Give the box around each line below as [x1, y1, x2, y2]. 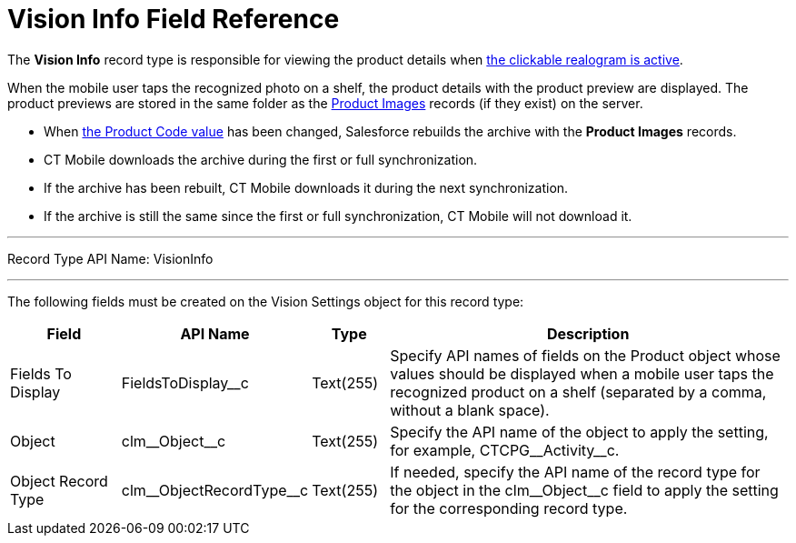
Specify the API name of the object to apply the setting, [390, 422, 769, 441]
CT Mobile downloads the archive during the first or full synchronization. [44, 151, 478, 167]
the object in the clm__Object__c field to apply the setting [390, 480, 779, 499]
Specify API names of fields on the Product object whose [390, 346, 781, 365]
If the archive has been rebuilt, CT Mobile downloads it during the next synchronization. [44, 179, 569, 196]
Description [546, 324, 630, 343]
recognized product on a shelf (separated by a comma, [390, 382, 767, 401]
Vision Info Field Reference [7, 4, 340, 35]
